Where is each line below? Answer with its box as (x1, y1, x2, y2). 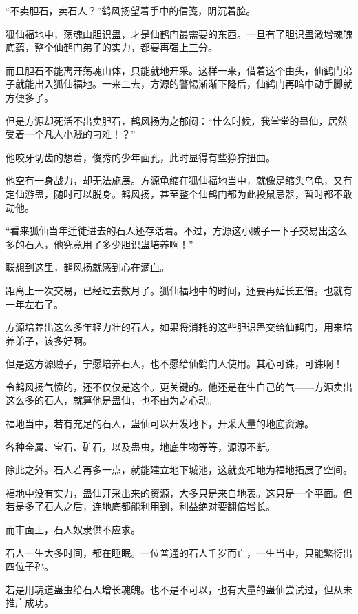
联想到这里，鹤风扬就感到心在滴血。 (6, 260, 169, 274)
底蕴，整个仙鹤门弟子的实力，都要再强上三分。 (6, 40, 218, 54)
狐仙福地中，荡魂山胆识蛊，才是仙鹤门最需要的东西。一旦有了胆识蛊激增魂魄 (6, 26, 352, 41)
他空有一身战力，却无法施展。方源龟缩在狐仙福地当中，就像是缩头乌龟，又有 (6, 173, 352, 187)
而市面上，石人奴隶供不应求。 (6, 522, 140, 537)
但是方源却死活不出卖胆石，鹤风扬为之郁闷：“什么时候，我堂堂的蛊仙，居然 (6, 113, 348, 127)
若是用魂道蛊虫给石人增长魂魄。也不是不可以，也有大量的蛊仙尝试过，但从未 (6, 582, 352, 596)
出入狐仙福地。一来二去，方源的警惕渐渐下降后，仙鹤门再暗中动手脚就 (34, 76, 352, 91)
